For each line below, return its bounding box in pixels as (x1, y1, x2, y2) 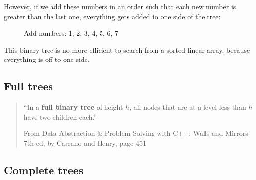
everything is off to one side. (4, 54, 90, 64)
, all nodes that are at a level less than (129, 102, 246, 112)
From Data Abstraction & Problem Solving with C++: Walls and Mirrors (23, 128, 248, 138)
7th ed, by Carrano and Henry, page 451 (23, 137, 146, 148)
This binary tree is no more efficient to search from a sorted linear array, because (4, 44, 250, 55)
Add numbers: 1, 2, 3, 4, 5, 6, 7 (24, 28, 119, 38)
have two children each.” (23, 111, 97, 121)
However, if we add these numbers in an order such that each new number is (4, 1, 236, 11)
